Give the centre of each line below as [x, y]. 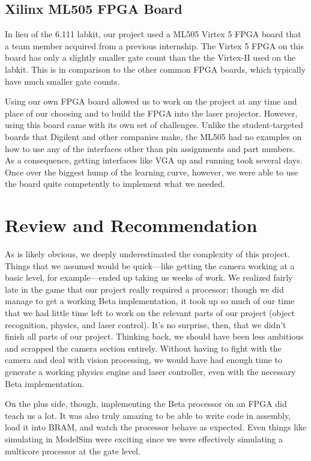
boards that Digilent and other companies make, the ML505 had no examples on [153, 136]
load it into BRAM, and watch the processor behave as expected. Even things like [156, 427]
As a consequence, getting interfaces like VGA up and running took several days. [154, 160]
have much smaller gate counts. [62, 81]
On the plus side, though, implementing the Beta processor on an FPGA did [146, 404]
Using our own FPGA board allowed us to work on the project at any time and [151, 101]
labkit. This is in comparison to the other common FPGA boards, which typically [155, 69]
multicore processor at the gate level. [73, 450]
